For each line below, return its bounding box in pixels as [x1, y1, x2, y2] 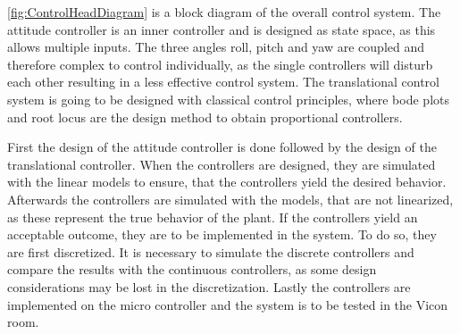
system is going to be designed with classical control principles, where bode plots [7, 89, 449, 108]
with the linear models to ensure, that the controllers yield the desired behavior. [7, 172, 447, 191]
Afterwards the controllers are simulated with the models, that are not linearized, [7, 189, 454, 208]
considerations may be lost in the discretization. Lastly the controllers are [7, 277, 411, 296]
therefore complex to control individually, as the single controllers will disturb [7, 54, 433, 73]
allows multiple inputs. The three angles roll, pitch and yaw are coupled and [7, 38, 425, 56]
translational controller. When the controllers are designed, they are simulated [7, 154, 436, 173]
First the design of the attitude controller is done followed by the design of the [7, 138, 437, 156]
